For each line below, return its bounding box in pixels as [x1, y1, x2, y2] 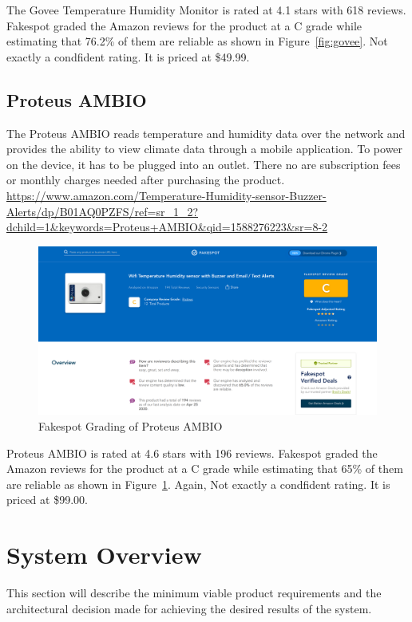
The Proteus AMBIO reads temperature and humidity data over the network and [6, 124, 406, 141]
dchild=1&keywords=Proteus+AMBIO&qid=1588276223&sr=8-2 [6, 218, 328, 235]
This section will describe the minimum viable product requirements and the [6, 585, 382, 600]
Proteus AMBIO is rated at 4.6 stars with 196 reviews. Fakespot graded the [6, 444, 378, 461]
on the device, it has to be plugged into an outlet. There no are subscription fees [6, 155, 401, 172]
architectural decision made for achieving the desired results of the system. [6, 600, 372, 616]
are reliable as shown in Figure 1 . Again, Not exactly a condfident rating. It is [6, 475, 390, 492]
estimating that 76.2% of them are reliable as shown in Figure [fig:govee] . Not [6, 33, 388, 49]
